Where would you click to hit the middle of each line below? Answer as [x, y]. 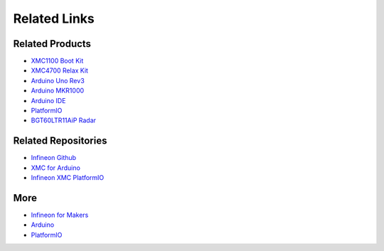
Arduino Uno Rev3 [58, 80]
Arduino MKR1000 [58, 91]
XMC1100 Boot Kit [57, 61]
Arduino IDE [48, 100]
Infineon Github [54, 158]
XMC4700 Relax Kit [60, 70]
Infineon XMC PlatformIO [68, 178]
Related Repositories [60, 141]
